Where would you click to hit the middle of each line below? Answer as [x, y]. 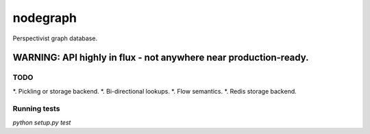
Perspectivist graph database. [55, 38]
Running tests [36, 109]
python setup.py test [42, 122]
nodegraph [45, 18]
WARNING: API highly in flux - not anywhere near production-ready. [161, 58]
